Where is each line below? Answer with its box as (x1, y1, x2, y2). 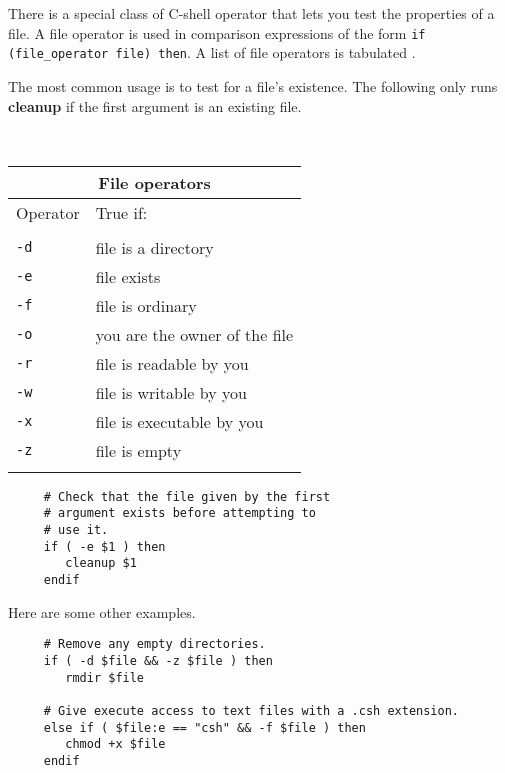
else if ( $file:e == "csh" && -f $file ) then (43, 720, 366, 735)
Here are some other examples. (8, 601, 196, 622)
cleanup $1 (65, 556, 137, 571)
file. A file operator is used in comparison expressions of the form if (8, 22, 426, 43)
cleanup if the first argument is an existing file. (8, 95, 302, 116)
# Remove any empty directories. (43, 637, 266, 652)
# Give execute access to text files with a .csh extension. (43, 703, 460, 718)
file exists (95, 264, 161, 288)
